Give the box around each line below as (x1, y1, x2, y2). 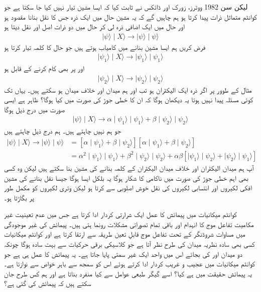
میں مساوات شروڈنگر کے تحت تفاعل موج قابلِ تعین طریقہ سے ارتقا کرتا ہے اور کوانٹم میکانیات (4, 229, 245, 239)
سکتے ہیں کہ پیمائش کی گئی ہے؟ (4, 278, 91, 288)
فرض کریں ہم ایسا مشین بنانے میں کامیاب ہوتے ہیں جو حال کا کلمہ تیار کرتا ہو (4, 41, 206, 52)
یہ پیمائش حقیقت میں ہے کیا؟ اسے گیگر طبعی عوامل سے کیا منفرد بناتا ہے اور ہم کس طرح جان (4, 268, 252, 278)
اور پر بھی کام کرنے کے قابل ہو (4, 63, 85, 74)
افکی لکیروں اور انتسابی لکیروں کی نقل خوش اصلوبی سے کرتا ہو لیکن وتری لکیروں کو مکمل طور (4, 182, 252, 193)
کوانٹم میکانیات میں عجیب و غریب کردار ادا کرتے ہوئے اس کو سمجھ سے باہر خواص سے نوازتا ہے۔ (4, 258, 255, 269)
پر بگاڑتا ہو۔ (4, 192, 34, 202)
